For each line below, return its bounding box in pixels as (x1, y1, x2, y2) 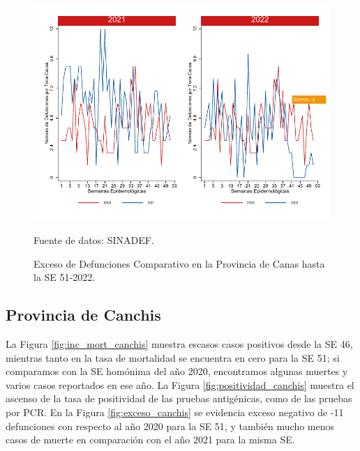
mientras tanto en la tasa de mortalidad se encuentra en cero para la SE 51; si (6, 350, 340, 365)
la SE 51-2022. (33, 270, 96, 284)
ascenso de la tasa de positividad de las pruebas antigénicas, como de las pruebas (6, 391, 352, 406)
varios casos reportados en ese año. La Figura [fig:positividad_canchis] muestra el (6, 377, 354, 392)
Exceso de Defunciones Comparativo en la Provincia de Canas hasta (33, 256, 325, 270)
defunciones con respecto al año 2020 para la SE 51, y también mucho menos (6, 418, 335, 433)
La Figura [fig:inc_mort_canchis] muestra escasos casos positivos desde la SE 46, (6, 336, 353, 351)
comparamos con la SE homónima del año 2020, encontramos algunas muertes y (6, 364, 348, 379)
